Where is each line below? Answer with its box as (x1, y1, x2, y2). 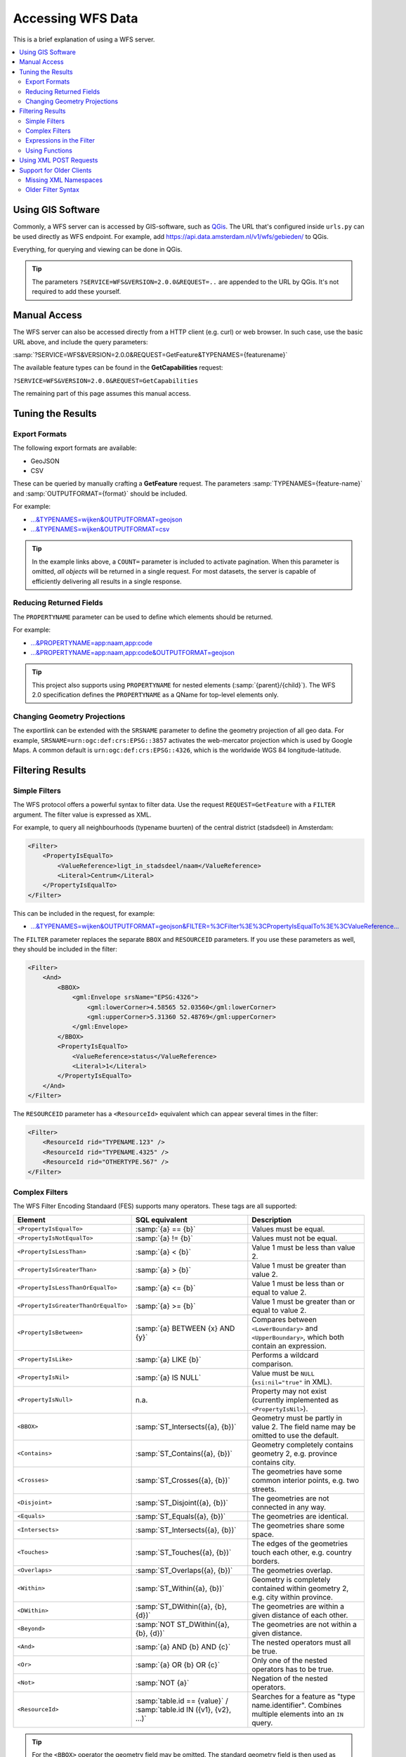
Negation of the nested (251, 1673, 328, 1683)
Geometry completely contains (251, 1439, 354, 1449)
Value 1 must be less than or (251, 1278, 344, 1288)
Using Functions (25, 146, 73, 155)
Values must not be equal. (251, 1233, 338, 1243)
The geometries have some (251, 1466, 342, 1476)
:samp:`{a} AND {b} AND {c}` (135, 1642, 231, 1652)
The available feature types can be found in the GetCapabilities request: (13, 363, 223, 372)
